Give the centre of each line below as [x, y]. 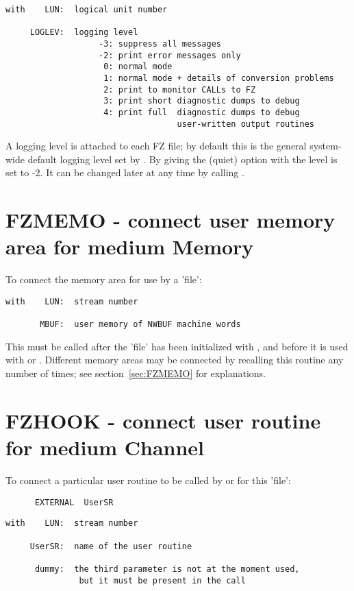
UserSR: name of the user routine [111, 546]
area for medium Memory [130, 246]
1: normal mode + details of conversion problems [219, 78]
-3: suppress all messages [160, 44]
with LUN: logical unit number [87, 10]
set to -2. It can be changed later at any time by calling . [125, 172]
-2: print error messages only [170, 55]
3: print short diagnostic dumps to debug [202, 101]
